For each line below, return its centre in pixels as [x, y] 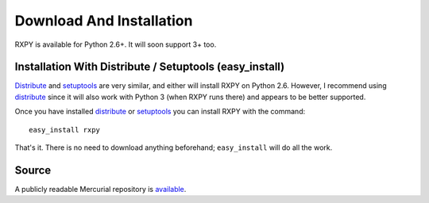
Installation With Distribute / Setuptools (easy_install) [150, 67]
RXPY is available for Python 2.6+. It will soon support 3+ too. [116, 44]
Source [33, 170]
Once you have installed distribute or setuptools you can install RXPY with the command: [160, 112]
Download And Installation [104, 21]
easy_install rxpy [65, 130]
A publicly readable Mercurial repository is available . [100, 189]
